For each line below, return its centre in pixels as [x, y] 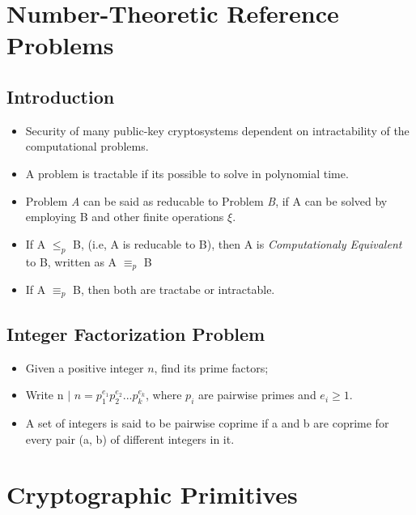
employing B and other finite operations [125, 217]
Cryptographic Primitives [152, 494]
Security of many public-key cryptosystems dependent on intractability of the [217, 130]
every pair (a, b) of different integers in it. [130, 438]
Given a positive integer [85, 367]
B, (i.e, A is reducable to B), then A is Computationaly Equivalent [238, 243]
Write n [45, 395]
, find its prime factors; [211, 367]
